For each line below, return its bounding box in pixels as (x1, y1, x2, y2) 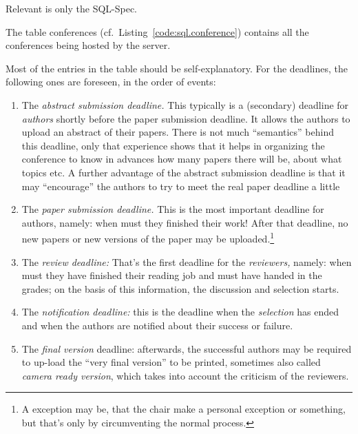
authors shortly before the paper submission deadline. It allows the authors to (21, 111, 350, 125)
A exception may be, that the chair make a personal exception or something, (21, 402, 346, 416)
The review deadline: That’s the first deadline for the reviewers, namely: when (21, 254, 352, 269)
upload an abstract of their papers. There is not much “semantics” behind (21, 125, 335, 139)
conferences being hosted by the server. (6, 38, 171, 52)
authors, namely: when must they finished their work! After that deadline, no (21, 215, 348, 229)
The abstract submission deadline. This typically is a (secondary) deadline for (21, 97, 349, 112)
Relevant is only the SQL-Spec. (6, 1, 138, 15)
